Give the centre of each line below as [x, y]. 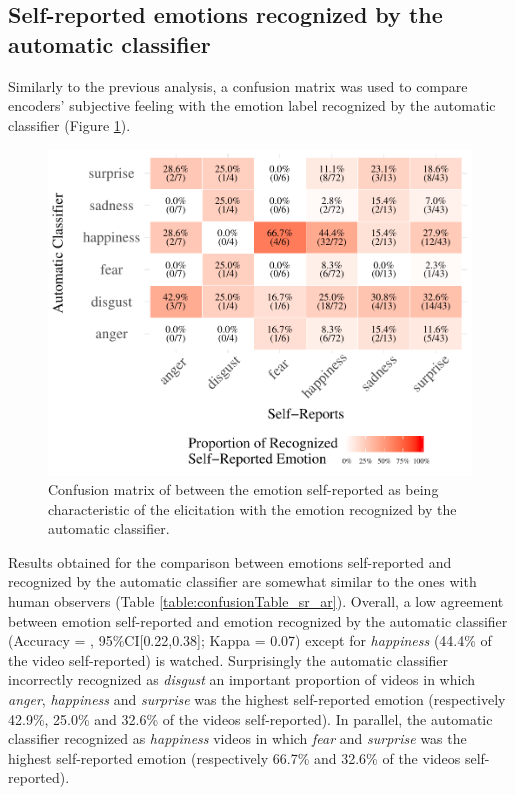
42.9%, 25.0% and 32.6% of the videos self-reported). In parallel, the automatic [250, 718]
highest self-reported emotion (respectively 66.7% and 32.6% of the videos [234, 757]
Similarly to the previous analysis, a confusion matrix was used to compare [238, 85]
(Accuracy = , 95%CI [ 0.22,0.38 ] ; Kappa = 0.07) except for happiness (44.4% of [250, 640]
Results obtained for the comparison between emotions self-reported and [230, 561]
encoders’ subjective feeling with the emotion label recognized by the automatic [252, 105]
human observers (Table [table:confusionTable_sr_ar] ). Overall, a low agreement [256, 601]
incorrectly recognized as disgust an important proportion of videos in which [241, 679]
